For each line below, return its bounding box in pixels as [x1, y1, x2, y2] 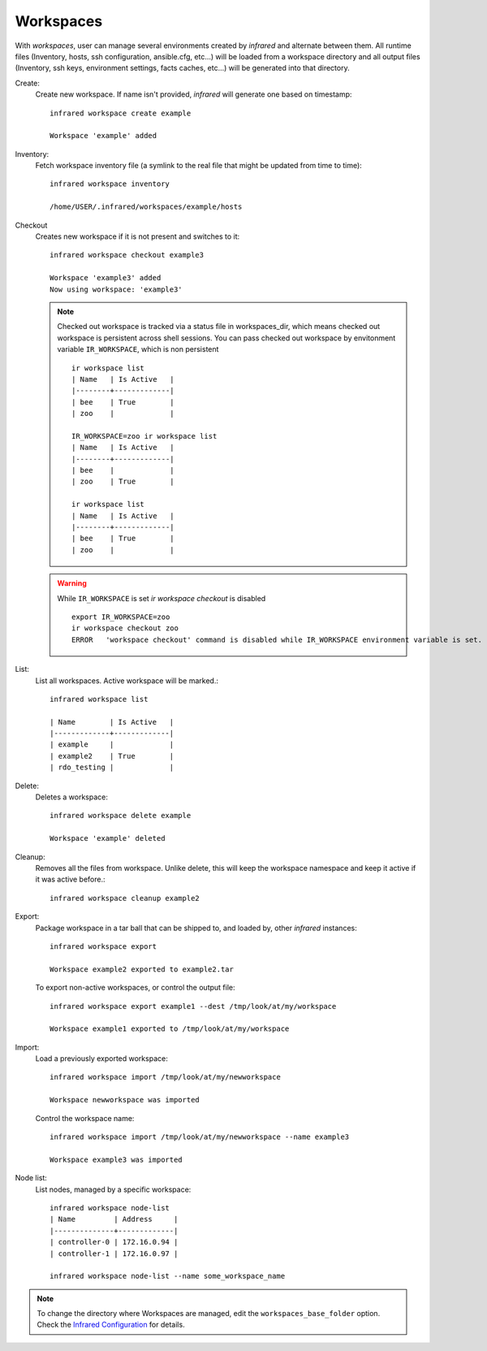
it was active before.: [35, 874, 106, 885]
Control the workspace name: [35, 1113, 135, 1123]
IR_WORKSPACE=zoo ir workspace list [71, 431, 218, 440]
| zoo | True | [71, 477, 175, 487]
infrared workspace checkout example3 [50, 250, 205, 260]
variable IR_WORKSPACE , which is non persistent [57, 344, 219, 354]
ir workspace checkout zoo [71, 624, 179, 633]
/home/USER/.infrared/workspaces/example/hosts [50, 202, 243, 211]
